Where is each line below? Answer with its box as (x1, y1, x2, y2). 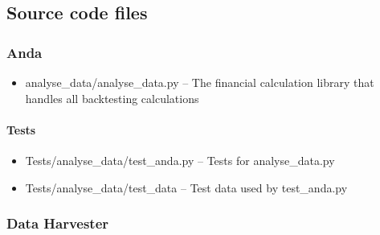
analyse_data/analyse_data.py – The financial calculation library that (25, 74, 374, 90)
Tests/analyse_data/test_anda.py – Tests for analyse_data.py (25, 151, 335, 168)
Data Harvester (6, 213, 109, 233)
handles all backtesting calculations (25, 89, 199, 106)
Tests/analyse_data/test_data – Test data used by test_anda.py (25, 179, 348, 196)
